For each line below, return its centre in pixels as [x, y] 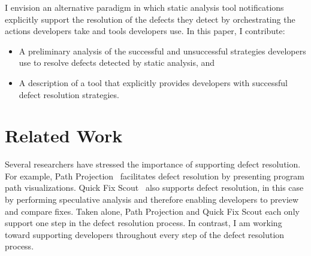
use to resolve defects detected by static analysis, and [117, 63]
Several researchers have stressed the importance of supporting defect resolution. [153, 164]
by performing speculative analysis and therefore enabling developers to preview [152, 199]
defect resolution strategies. [69, 94]
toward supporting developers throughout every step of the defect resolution [145, 234]
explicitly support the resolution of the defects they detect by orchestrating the [150, 19]
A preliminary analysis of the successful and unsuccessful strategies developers [162, 51]
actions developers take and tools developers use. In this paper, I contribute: [145, 31]
